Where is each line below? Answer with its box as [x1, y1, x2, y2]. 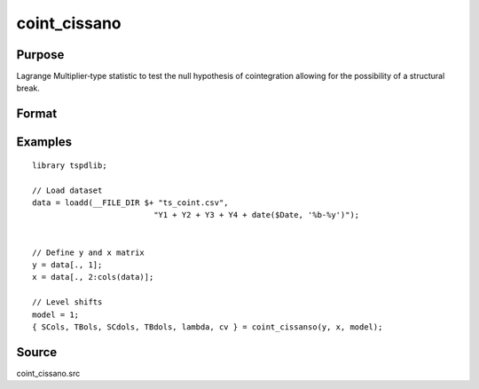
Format [16, 107, 58, 122]
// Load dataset [32, 185, 103, 195]
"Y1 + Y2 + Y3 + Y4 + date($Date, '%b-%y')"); [153, 210, 360, 220]
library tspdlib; [32, 160, 107, 171]
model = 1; [32, 309, 80, 320]
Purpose [16, 47, 65, 62]
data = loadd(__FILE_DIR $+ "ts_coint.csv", [32, 198, 230, 208]
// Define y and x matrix [32, 247, 145, 258]
